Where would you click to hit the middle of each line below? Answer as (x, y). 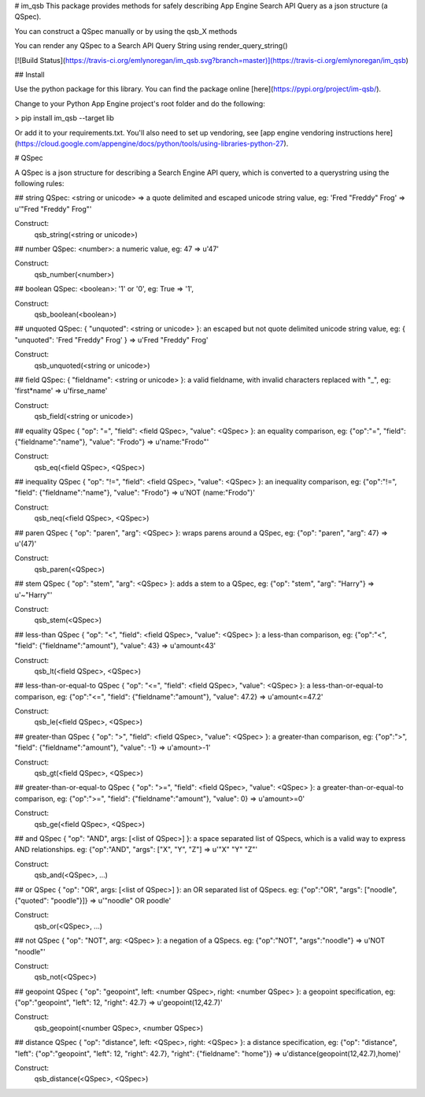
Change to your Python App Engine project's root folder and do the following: (140, 103)
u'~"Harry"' (33, 595)
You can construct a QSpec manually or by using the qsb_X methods (126, 31)
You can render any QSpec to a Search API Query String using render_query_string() (151, 46)
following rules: (39, 183)
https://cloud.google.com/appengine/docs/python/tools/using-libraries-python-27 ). (153, 143)
